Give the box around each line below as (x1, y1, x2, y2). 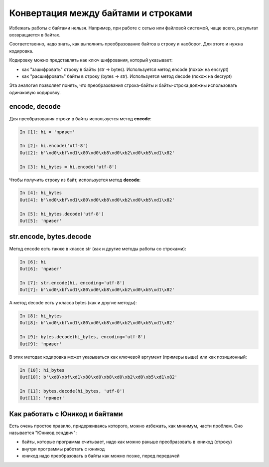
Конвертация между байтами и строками (9, 7, 193, 18)
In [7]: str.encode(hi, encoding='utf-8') (19, 280, 125, 285)
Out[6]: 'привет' (19, 266, 62, 271)
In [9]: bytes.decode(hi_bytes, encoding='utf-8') (19, 334, 146, 340)
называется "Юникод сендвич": (9, 430, 77, 436)
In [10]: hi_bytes (19, 367, 65, 373)
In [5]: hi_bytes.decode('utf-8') (19, 211, 104, 217)
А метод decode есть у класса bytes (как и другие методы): (9, 300, 137, 306)
